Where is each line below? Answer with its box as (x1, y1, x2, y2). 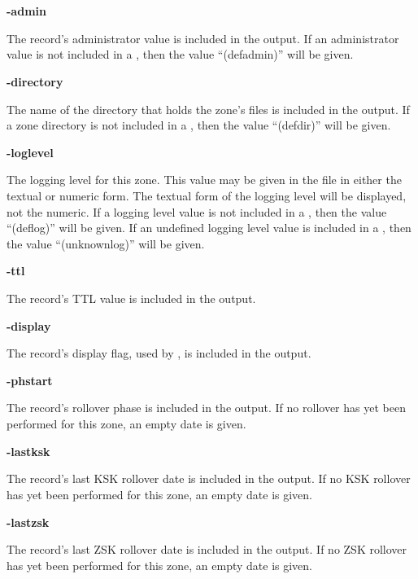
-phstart (7, 371, 53, 388)
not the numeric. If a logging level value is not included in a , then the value (7, 203, 387, 220)
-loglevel (7, 143, 54, 160)
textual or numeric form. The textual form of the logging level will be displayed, (7, 186, 407, 204)
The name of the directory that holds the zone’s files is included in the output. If (7, 100, 410, 117)
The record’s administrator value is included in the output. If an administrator (7, 29, 399, 46)
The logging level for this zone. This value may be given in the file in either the (7, 171, 402, 188)
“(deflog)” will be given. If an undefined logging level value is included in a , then (7, 219, 411, 236)
